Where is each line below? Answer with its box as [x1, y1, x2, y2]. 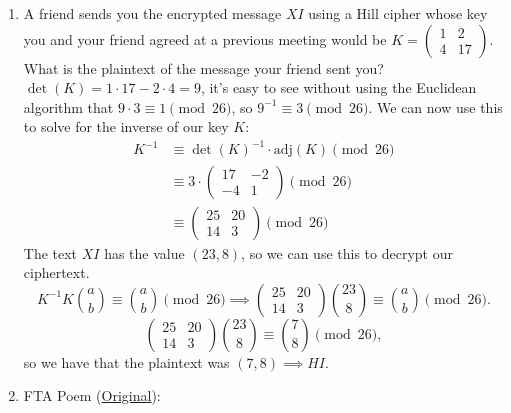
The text [23, 242, 78, 263]
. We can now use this [368, 96, 503, 117]
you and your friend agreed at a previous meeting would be [23, 28, 387, 49]
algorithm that [23, 96, 114, 117]
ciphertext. [23, 262, 90, 283]
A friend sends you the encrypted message [23, 3, 282, 23]
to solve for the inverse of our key [23, 116, 229, 137]
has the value [104, 242, 185, 263]
